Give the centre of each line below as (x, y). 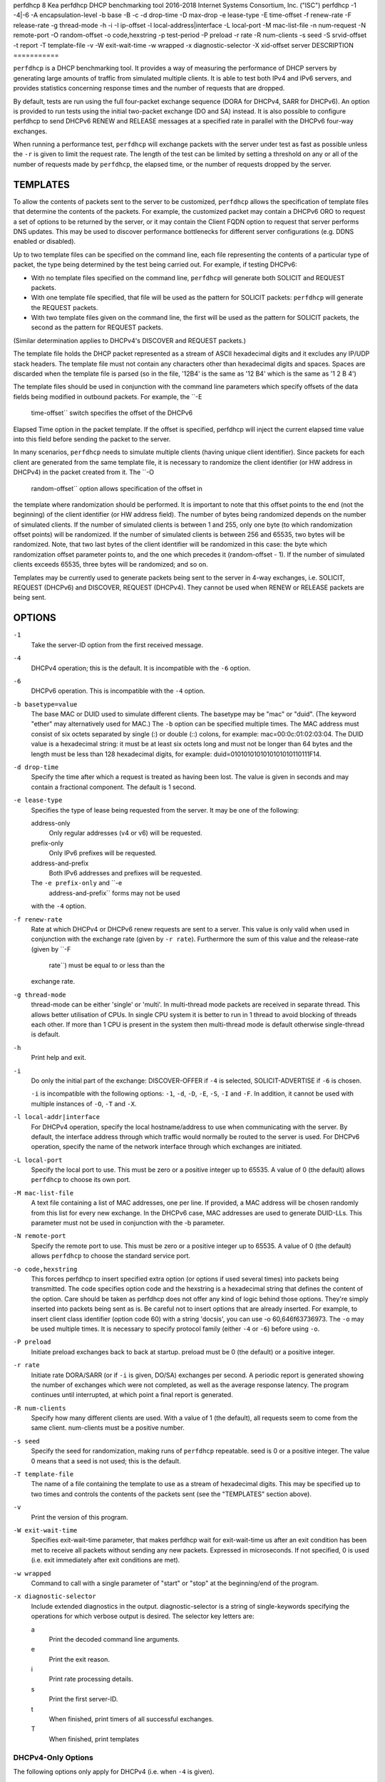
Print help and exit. (59, 1058)
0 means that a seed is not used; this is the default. (106, 1461)
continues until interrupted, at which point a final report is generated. (132, 1395)
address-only (51, 823)
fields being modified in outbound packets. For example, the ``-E (108, 396)
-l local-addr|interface (56, 1117)
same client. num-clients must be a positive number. (108, 1428)
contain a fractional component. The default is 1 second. (114, 787)
